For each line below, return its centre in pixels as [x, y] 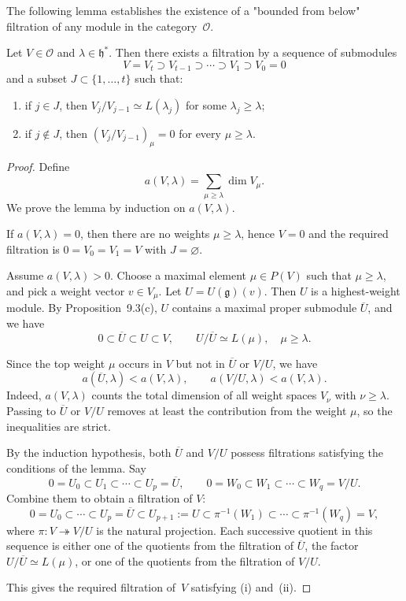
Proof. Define [38, 166]
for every [200, 133]
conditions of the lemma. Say [76, 467]
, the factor [332, 545]
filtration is [33, 249]
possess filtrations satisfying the [307, 453]
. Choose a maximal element [178, 275]
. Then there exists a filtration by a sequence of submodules [253, 52]
